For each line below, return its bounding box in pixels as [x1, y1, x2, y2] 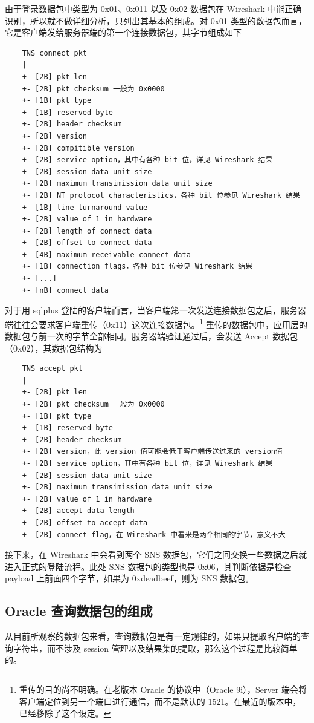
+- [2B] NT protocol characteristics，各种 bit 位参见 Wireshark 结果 [22, 191, 300, 200]
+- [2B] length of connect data [22, 226, 152, 235]
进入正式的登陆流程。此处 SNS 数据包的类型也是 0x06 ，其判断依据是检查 [5, 560, 292, 572]
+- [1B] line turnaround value [22, 203, 148, 212]
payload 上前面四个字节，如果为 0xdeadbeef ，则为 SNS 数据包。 [5, 572, 254, 584]
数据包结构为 [51, 341, 103, 354]
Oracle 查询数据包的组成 [5, 601, 153, 620]
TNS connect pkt [22, 48, 88, 57]
